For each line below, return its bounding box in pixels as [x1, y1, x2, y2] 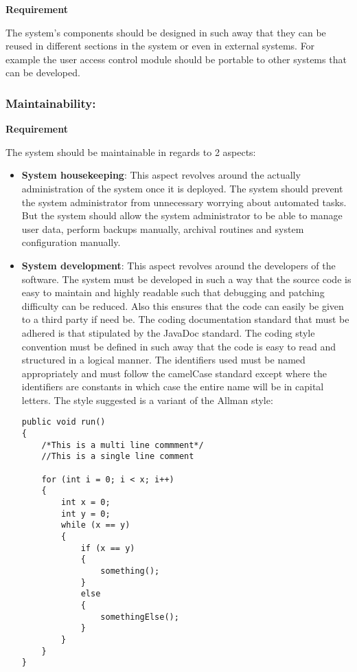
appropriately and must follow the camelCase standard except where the [21, 366, 327, 380]
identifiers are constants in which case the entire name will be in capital [21, 379, 324, 394]
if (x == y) [80, 543, 135, 553]
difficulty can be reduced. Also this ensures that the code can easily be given [21, 298, 344, 313]
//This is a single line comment [41, 451, 194, 462]
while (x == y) [61, 520, 130, 530]
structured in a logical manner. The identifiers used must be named [21, 352, 306, 367]
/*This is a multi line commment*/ [41, 440, 204, 450]
